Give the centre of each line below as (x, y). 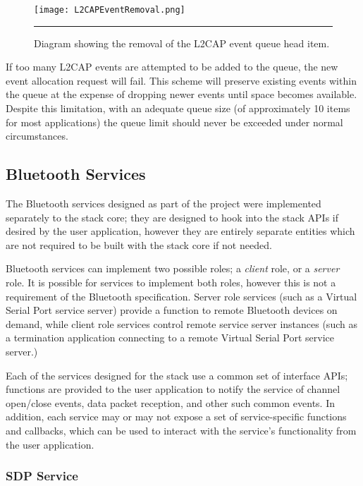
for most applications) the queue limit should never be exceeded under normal (174, 122)
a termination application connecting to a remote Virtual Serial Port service (170, 338)
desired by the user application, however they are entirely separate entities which (180, 231)
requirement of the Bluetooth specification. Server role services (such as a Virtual (181, 296)
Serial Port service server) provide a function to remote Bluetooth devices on (172, 310)
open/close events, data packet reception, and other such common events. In (170, 402)
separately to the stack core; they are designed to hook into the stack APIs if (172, 217)
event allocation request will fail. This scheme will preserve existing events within (181, 80)
